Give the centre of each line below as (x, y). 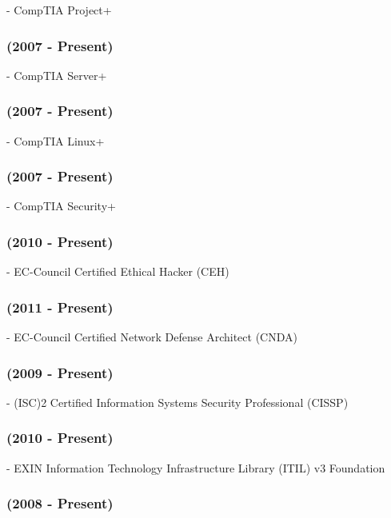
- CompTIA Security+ (61, 206)
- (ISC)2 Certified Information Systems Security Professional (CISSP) (178, 402)
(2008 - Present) (60, 503)
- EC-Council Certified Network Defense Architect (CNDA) (152, 337)
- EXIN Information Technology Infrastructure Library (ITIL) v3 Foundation (196, 467)
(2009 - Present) (60, 372)
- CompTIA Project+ (59, 10)
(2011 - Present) (60, 307)
